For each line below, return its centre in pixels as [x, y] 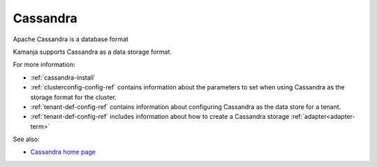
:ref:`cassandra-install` [63, 78]
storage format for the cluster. [73, 97]
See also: [26, 139]
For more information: [44, 65]
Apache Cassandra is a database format [71, 39]
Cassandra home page [63, 152]
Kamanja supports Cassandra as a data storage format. [93, 52]
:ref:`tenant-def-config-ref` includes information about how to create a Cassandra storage [160, 117]
